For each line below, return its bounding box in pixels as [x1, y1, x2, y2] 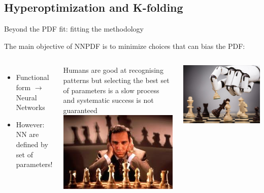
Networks [16, 102, 45, 113]
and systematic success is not [63, 95, 154, 105]
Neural [16, 92, 37, 102]
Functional [16, 72, 49, 82]
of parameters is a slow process [63, 85, 159, 95]
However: [16, 119, 45, 129]
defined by [16, 139, 48, 149]
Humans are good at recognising [63, 65, 163, 75]
